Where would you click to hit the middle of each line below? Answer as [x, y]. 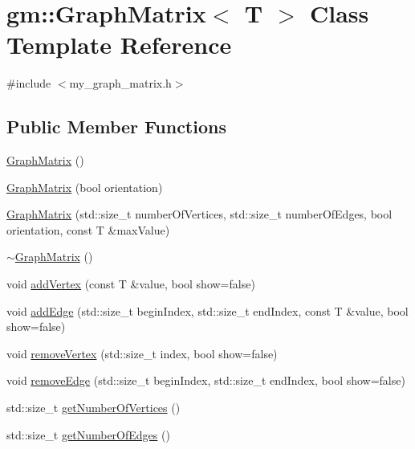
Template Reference [119, 45]
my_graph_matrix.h [120, 83]
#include [29, 83]
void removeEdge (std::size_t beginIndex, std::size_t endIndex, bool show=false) [206, 380]
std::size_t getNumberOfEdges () [88, 434]
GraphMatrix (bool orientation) [85, 187]
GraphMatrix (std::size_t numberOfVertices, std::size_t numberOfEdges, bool [199, 214]
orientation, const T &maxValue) [88, 229]
